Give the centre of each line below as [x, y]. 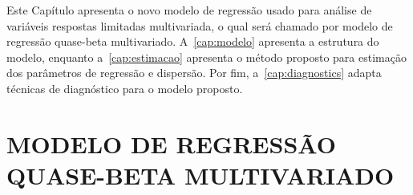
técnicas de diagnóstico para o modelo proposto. [125, 88]
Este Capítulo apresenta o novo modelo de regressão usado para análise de [189, 10]
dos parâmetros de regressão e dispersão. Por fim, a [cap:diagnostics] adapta [194, 73]
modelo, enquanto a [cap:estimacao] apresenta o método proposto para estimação [206, 57]
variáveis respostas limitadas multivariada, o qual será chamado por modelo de [200, 25]
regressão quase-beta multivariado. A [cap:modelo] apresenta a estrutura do [193, 41]
